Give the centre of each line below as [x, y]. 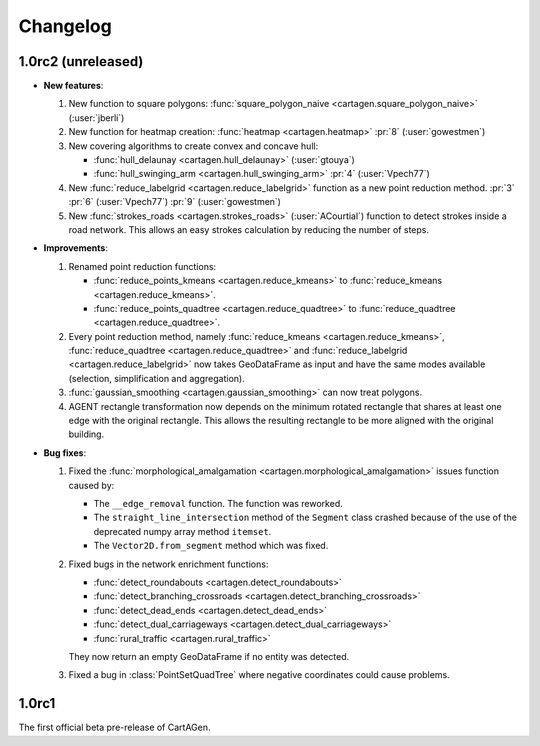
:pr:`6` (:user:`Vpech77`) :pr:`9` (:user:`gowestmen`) [175, 202]
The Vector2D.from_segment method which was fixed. [211, 546]
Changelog [65, 26]
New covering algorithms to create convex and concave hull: [193, 146]
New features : [73, 86]
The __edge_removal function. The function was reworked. [218, 503]
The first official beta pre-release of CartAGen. [114, 727]
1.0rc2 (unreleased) [81, 61]
